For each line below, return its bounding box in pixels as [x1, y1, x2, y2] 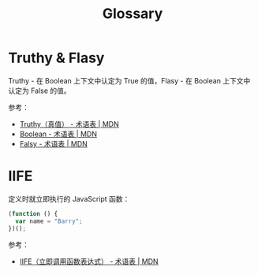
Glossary [102, 5, 163, 23]
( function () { [8, 209, 58, 217]
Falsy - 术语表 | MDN [19, 139, 88, 148]
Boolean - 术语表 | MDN [19, 129, 97, 139]
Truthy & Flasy [8, 49, 105, 67]
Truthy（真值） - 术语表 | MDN [19, 119, 120, 128]
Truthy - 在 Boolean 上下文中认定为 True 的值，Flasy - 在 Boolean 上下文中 [8, 76, 251, 85]
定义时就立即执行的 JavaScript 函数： [8, 194, 130, 203]
